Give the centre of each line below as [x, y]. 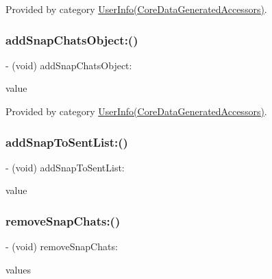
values [18, 269]
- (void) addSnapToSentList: [65, 167]
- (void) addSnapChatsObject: [69, 65]
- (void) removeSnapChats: [62, 246]
